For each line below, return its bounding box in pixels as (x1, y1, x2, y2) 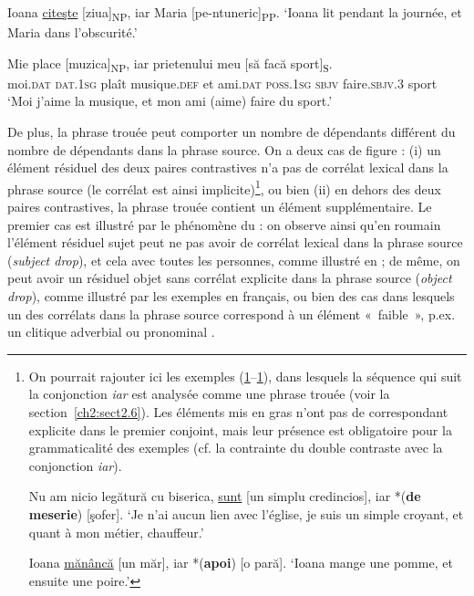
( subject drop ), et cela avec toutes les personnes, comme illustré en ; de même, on (7, 250, 460, 269)
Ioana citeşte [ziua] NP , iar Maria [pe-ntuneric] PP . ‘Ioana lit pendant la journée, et (7, 3, 462, 24)
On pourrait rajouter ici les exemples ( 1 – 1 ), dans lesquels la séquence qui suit (28, 366, 462, 385)
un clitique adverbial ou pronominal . (7, 322, 215, 341)
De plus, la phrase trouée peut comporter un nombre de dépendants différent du (7, 122, 456, 141)
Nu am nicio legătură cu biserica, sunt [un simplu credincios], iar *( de (28, 486, 421, 506)
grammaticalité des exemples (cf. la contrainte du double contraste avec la (28, 438, 443, 457)
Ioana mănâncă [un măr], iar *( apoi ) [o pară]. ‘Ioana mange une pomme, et (28, 553, 453, 572)
